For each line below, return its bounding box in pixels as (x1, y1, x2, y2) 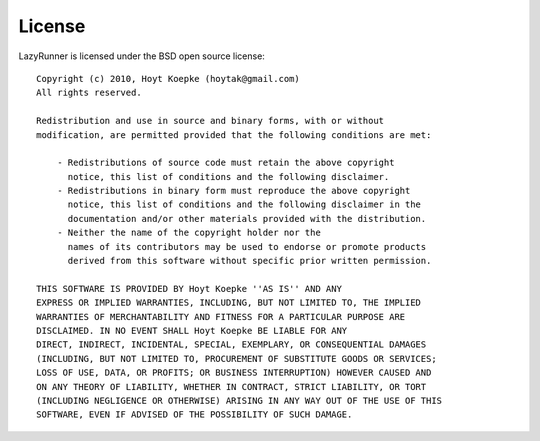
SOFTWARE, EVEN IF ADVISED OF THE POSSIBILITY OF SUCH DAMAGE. (36, 409, 353, 420)
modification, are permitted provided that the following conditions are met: (36, 129, 432, 140)
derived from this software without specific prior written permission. (67, 255, 432, 267)
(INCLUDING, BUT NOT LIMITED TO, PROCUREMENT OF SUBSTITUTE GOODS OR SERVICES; (36, 353, 437, 364)
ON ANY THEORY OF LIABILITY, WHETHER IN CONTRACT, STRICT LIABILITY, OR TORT (36, 381, 427, 392)
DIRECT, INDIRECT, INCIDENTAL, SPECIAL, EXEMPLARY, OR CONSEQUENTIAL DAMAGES (36, 339, 427, 350)
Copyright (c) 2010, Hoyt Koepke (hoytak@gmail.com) (36, 73, 300, 84)
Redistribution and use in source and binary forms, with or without (36, 115, 385, 127)
